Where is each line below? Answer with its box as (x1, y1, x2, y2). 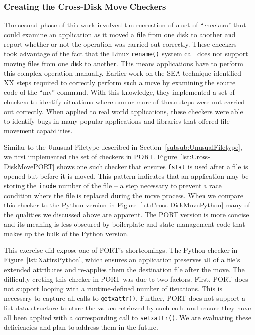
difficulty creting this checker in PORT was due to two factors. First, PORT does (4, 274, 248, 284)
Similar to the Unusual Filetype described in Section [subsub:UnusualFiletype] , (4, 142, 242, 152)
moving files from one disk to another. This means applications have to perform (4, 58, 243, 68)
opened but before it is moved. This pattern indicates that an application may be (4, 171, 249, 181)
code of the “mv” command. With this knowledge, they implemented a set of (4, 87, 235, 97)
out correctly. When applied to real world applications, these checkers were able (4, 106, 243, 116)
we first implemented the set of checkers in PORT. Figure (4, 152, 177, 161)
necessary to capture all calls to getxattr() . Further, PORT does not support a (4, 293, 245, 303)
